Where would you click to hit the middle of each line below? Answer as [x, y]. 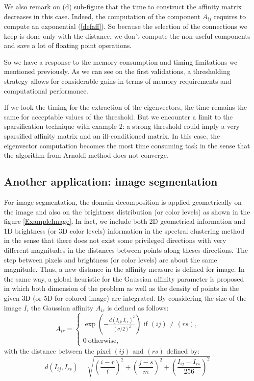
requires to [230, 16]
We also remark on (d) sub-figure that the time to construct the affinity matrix [123, 6]
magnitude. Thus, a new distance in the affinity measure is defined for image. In [124, 269]
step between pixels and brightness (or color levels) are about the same [111, 259]
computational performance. [46, 90]
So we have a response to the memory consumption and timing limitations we [121, 61]
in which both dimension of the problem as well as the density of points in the [122, 288]
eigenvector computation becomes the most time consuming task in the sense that [127, 145]
